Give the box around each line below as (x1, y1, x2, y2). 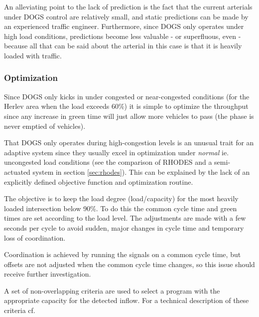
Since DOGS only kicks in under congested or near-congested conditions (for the (4, 91, 250, 101)
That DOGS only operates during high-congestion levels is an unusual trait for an (4, 137, 254, 148)
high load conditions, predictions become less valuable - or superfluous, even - (4, 30, 241, 41)
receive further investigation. (4, 269, 91, 279)
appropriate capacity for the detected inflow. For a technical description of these (4, 295, 249, 306)
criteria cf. (4, 305, 35, 316)
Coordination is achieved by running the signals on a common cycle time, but (4, 249, 241, 260)
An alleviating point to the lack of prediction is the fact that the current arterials (4, 1, 253, 11)
